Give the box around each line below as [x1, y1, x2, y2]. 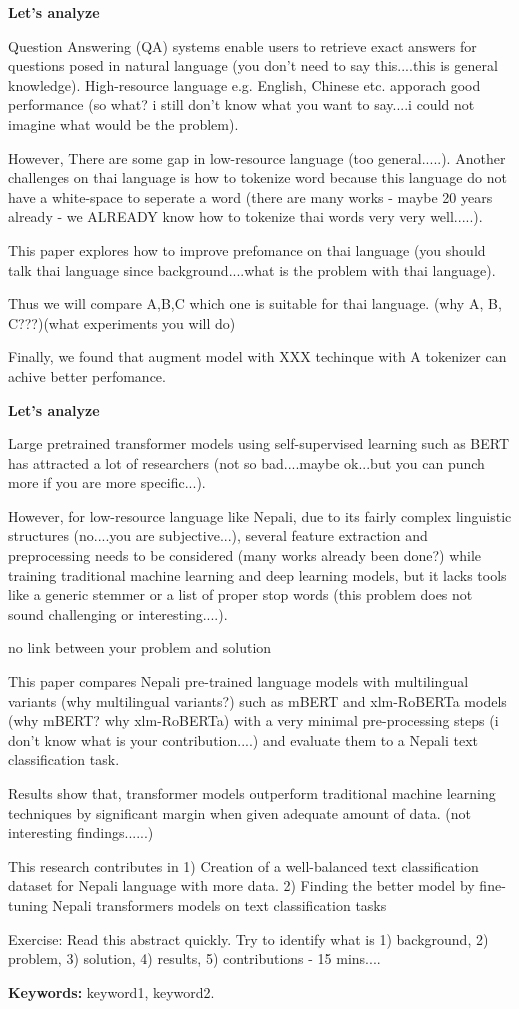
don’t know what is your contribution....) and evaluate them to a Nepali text [8, 729, 478, 750]
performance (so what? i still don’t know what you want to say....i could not [8, 94, 475, 115]
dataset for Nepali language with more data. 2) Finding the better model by [8, 875, 475, 896]
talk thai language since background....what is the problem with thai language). [8, 259, 496, 280]
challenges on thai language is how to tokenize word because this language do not [8, 167, 507, 188]
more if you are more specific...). [8, 472, 206, 493]
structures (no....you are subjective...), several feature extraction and [8, 525, 428, 546]
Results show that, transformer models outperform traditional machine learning [8, 783, 496, 803]
